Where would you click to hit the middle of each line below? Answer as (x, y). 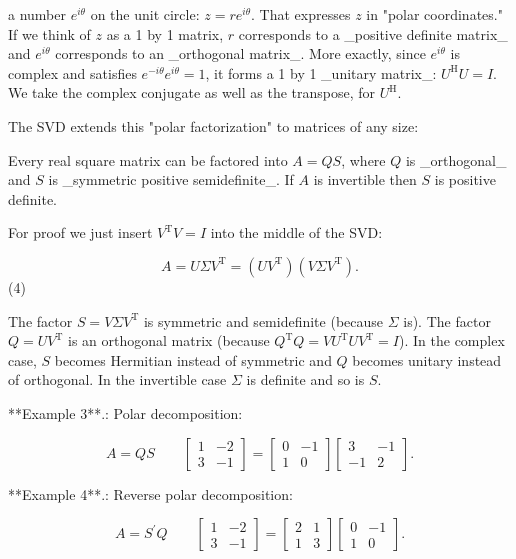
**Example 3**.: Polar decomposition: (125, 412)
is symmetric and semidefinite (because (263, 320)
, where (363, 159)
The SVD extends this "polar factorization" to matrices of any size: (213, 125)
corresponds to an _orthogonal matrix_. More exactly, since (240, 53)
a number (37, 14)
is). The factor (447, 320)
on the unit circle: (145, 14)
